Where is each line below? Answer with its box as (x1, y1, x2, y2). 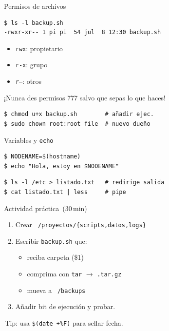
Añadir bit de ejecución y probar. (15, 301, 115, 312)
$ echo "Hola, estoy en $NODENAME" (4, 162, 119, 170)
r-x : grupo (15, 59, 48, 70)
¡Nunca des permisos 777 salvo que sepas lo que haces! (4, 92, 166, 102)
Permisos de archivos (4, 1, 66, 11)
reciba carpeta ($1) (27, 252, 84, 262)
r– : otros (15, 76, 42, 86)
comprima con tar (27, 269, 82, 279)
